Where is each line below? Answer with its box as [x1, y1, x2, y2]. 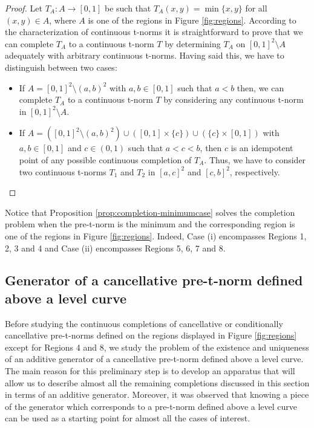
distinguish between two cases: [5, 60, 117, 73]
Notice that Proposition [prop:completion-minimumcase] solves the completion [5, 206, 295, 218]
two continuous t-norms [19, 165, 106, 178]
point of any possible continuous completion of [19, 153, 192, 166]
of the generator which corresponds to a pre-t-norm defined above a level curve [5, 400, 298, 412]
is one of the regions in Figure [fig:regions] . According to [88, 13, 296, 26]
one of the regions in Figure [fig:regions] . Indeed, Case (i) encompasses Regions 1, [5, 229, 307, 242]
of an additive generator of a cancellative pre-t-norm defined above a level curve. [5, 352, 304, 365]
